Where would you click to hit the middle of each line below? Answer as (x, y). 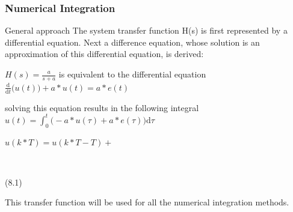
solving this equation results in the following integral (102, 107)
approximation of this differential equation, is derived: (104, 54)
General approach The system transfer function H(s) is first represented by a (146, 30)
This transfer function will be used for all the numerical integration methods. (147, 202)
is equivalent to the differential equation (132, 74)
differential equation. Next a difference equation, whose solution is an (132, 42)
